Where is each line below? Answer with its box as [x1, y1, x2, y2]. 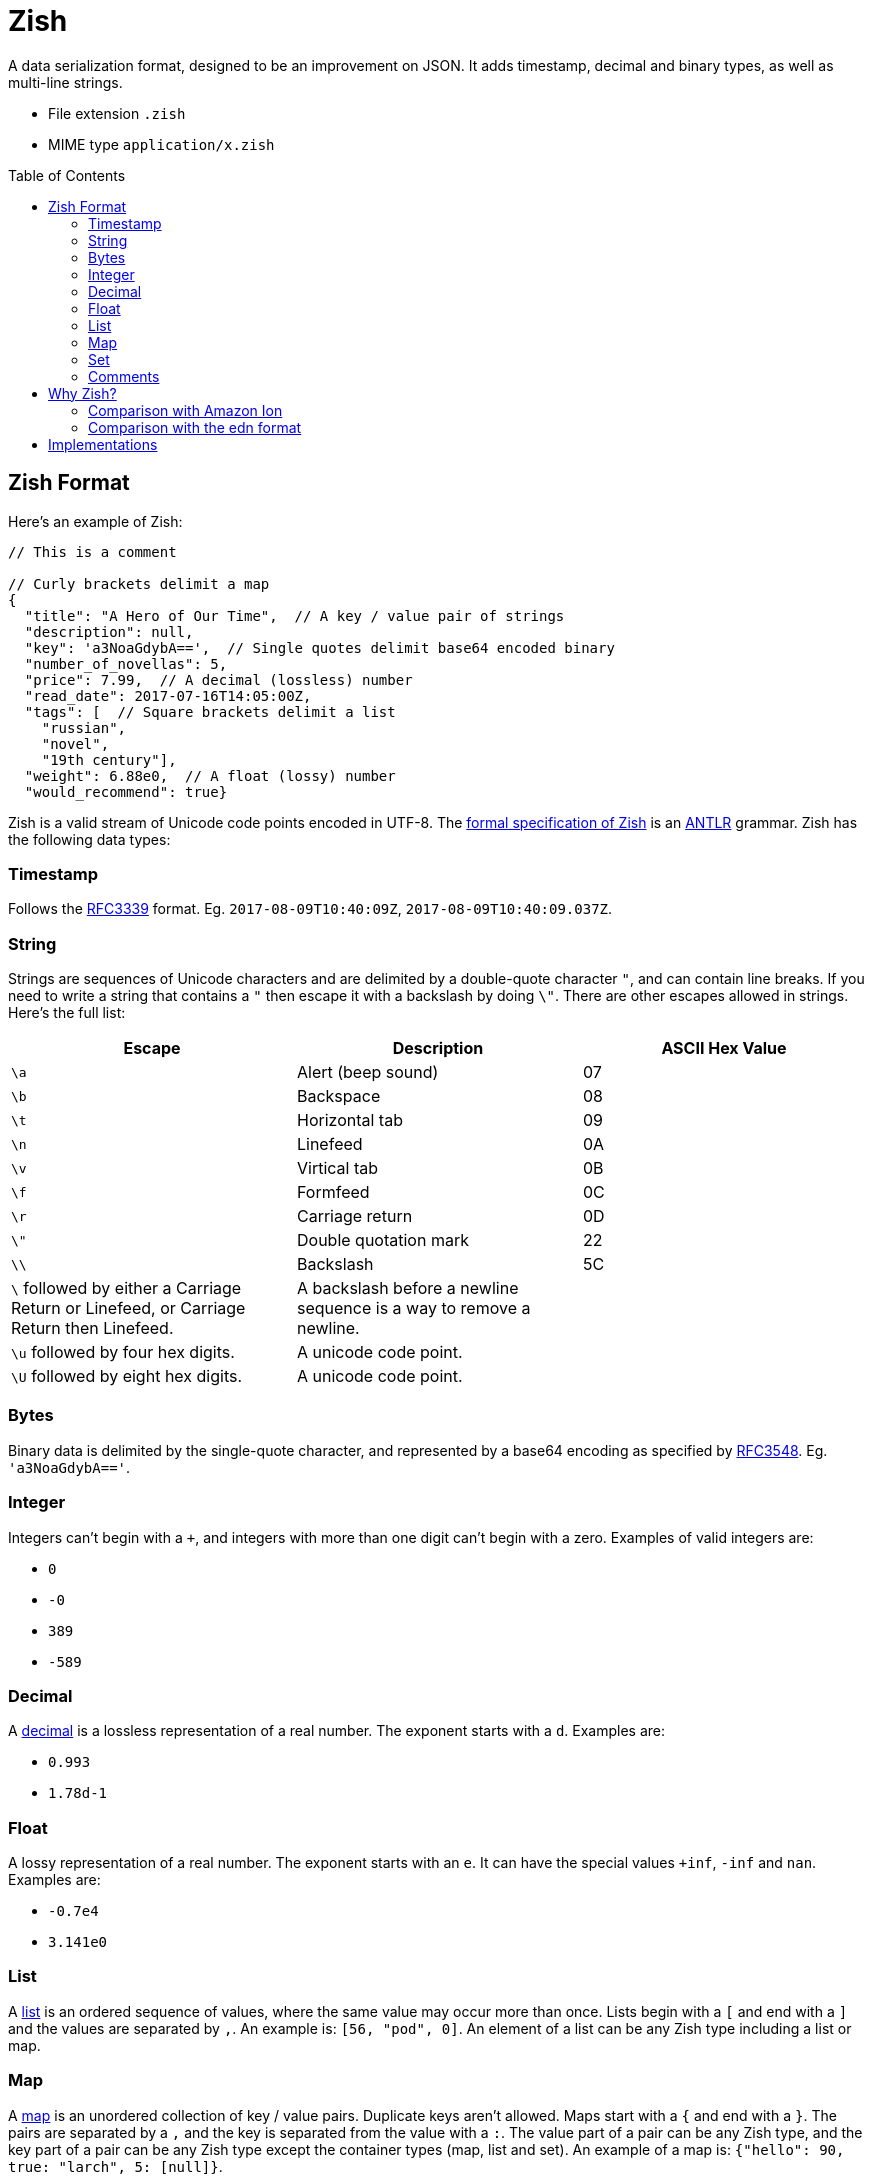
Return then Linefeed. [11, 1318, 174, 1339]
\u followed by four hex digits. [11, 1342, 235, 1363]
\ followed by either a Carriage [11, 1278, 242, 1299]
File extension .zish [48, 104, 186, 122]
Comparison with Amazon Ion [88, 401, 283, 419]
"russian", [41, 719, 127, 736]
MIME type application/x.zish [48, 135, 275, 153]
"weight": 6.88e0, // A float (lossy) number [24, 767, 396, 784]
